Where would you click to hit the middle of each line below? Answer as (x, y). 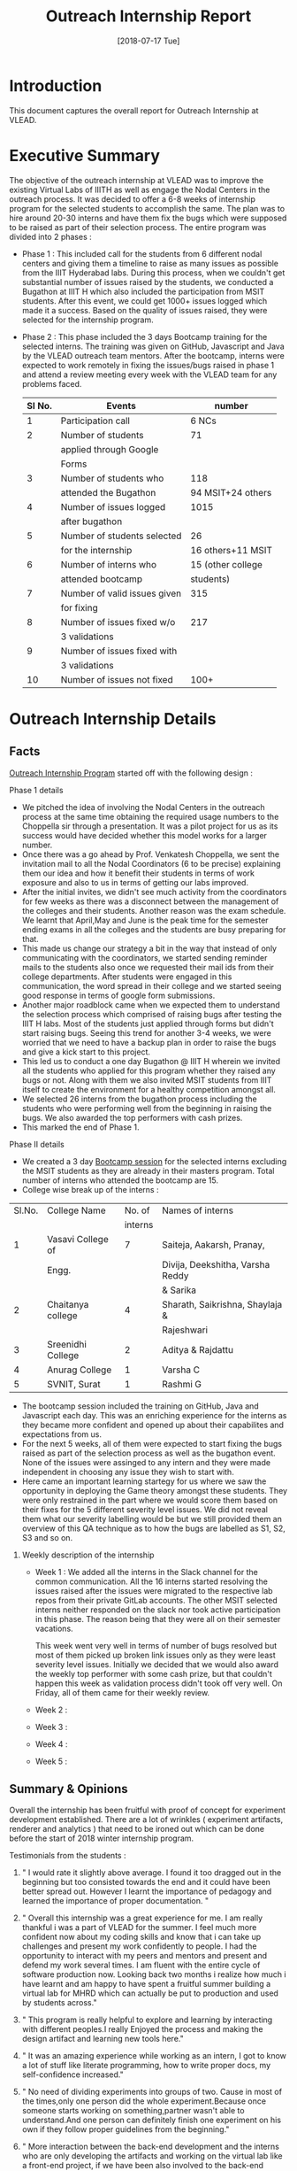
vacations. (54, 1628)
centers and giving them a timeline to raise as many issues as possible (150, 263)
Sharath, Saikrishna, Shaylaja (222, 1304)
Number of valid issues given (121, 593)
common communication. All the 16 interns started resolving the (151, 1581)
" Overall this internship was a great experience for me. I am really (142, 1918)
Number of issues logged (113, 506)
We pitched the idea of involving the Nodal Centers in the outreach (143, 807)
